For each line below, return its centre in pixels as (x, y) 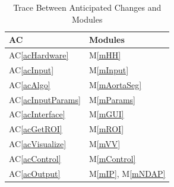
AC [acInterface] (37, 114)
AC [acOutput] (35, 173)
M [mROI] (106, 129)
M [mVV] (105, 144)
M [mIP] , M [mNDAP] (127, 173)
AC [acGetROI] (36, 129)
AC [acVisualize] (38, 144)
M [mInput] (109, 69)
